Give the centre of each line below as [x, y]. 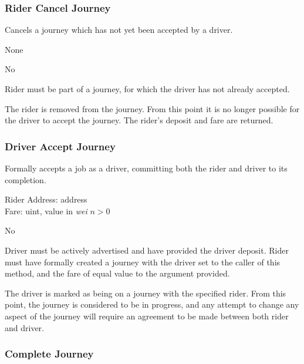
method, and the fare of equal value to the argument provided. [117, 273]
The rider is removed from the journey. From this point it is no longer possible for [152, 108]
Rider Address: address [46, 199]
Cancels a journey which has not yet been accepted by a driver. [119, 30]
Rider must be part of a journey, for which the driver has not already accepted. [147, 89]
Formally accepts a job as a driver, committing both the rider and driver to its [146, 168]
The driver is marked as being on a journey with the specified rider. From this [146, 293]
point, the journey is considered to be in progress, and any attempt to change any [152, 304]
